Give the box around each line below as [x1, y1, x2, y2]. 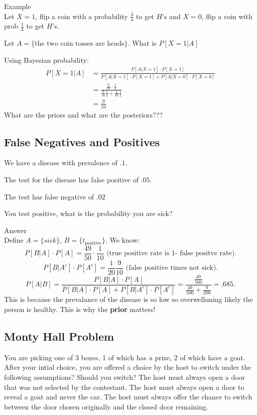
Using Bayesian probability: [4, 54, 89, 65]
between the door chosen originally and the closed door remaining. [4, 401, 208, 411]
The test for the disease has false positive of [4, 174, 139, 184]
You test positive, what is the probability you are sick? [4, 208, 173, 219]
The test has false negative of [4, 191, 94, 201]
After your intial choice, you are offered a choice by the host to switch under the [4, 362, 251, 372]
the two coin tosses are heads [35, 40, 124, 48]
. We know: [105, 235, 140, 245]
